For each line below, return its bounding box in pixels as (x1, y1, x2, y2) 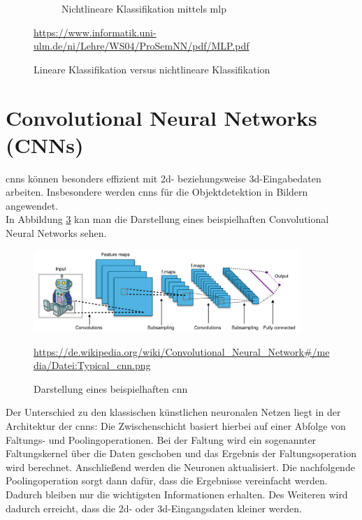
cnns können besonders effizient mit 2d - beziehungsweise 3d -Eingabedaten (6, 171, 321, 185)
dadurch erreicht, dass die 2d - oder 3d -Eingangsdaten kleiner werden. (6, 500, 302, 515)
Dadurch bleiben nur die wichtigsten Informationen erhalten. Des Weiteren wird (6, 486, 348, 501)
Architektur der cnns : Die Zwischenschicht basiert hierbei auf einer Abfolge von (6, 419, 346, 433)
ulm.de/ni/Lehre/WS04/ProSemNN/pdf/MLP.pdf (34, 38, 249, 53)
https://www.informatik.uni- (34, 24, 157, 39)
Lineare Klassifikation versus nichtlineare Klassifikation (34, 62, 270, 76)
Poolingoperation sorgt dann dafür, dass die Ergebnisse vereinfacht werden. (6, 473, 328, 488)
